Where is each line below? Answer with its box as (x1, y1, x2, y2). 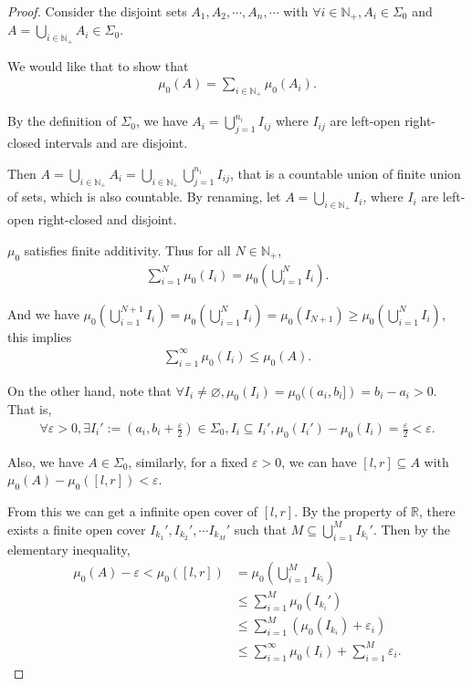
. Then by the (372, 519, 450, 538)
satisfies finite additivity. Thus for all (24, 240, 231, 259)
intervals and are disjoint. (45, 133, 188, 152)
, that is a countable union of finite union (229, 163, 461, 182)
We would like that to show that (7, 56, 189, 75)
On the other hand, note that (7, 380, 172, 400)
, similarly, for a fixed (128, 452, 248, 471)
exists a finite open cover (7, 519, 146, 538)
